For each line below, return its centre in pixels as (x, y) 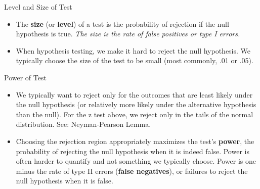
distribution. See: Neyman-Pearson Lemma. (83, 124)
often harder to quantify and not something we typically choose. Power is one (136, 161)
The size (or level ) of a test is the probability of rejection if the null (122, 23)
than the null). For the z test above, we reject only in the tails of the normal (135, 114)
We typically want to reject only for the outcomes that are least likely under (134, 94)
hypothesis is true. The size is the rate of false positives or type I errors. (128, 34)
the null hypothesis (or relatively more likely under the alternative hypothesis (136, 104)
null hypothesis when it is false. (64, 181)
